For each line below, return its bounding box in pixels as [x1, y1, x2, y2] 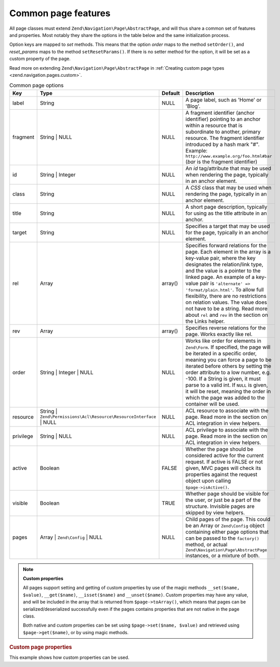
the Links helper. [185, 317, 225, 324]
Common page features [9, 8, 110, 19]
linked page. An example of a [185, 273, 255, 280]
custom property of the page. [9, 56, 71, 62]
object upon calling [185, 477, 232, 484]
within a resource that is [185, 122, 243, 129]
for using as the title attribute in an [185, 210, 267, 217]
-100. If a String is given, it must [185, 375, 261, 382]
